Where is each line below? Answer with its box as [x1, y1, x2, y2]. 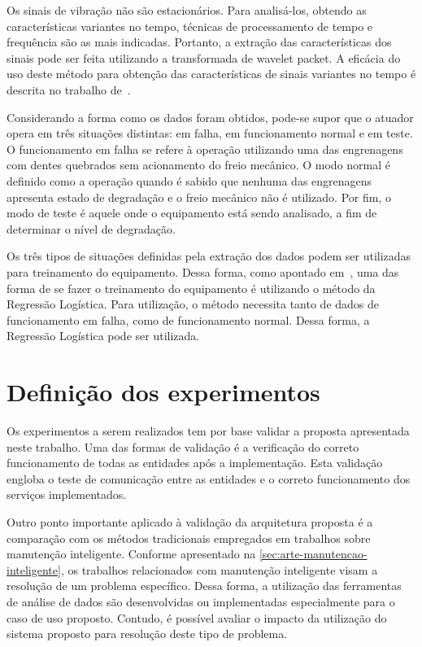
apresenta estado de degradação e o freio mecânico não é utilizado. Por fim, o [7, 188, 391, 205]
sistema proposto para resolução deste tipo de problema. [7, 625, 288, 642]
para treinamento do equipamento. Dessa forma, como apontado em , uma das [7, 263, 399, 280]
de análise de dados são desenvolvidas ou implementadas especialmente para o [7, 592, 395, 610]
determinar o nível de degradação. [7, 220, 176, 237]
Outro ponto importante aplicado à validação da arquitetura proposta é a [7, 513, 373, 530]
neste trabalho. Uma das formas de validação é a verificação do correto [7, 438, 359, 455]
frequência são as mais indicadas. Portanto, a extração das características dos [7, 33, 392, 50]
